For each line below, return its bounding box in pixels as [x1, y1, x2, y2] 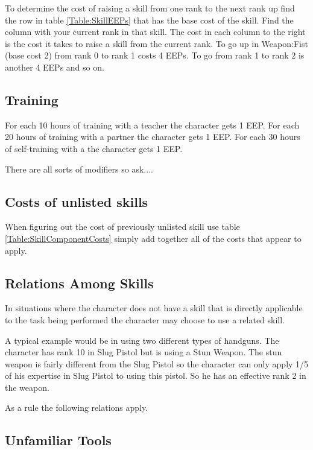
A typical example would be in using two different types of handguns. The [5, 334, 279, 346]
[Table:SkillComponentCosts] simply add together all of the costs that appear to [5, 232, 302, 244]
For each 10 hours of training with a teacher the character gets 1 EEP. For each [5, 118, 300, 131]
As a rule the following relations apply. [5, 401, 148, 414]
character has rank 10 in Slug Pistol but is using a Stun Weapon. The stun [5, 346, 282, 358]
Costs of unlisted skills [5, 192, 148, 211]
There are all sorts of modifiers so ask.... [5, 162, 153, 175]
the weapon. [5, 381, 49, 393]
